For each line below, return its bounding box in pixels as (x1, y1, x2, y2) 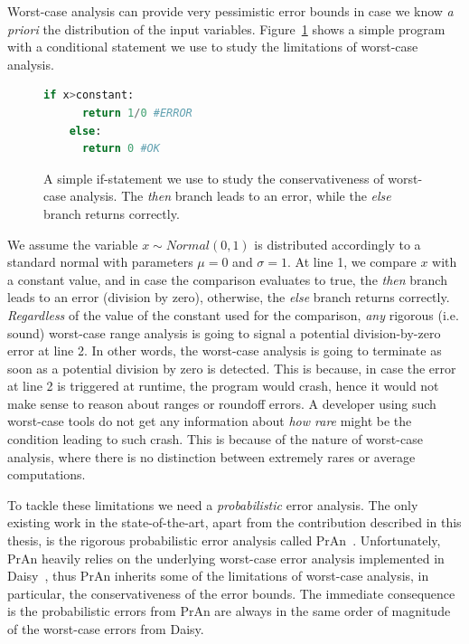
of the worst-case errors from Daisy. (7, 620, 204, 638)
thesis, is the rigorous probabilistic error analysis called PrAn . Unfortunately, (7, 531, 441, 550)
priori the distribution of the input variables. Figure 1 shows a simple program (7, 19, 446, 38)
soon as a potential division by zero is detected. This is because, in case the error (7, 358, 456, 377)
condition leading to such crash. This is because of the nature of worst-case (7, 430, 423, 449)
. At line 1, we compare (287, 252, 417, 271)
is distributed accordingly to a (254, 234, 421, 253)
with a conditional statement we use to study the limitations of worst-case (7, 37, 418, 56)
